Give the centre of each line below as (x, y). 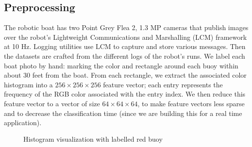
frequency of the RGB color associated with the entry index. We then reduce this (125, 94)
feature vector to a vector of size (52, 103)
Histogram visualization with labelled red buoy (93, 139)
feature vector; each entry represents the (163, 84)
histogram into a (28, 84)
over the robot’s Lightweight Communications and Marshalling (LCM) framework (126, 37)
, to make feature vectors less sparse (191, 103)
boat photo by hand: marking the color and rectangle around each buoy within (121, 65)
